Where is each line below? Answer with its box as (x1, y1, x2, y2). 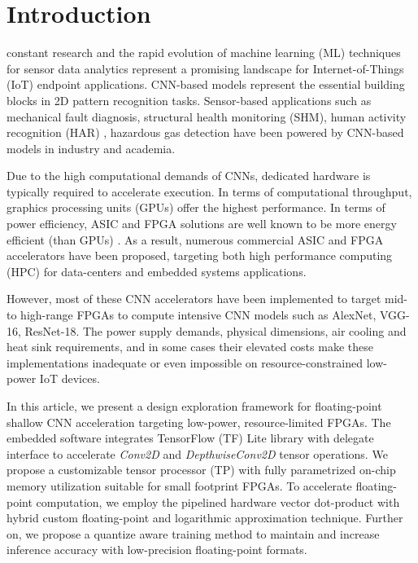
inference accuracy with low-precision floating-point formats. (7, 541, 307, 558)
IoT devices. (39, 370, 100, 387)
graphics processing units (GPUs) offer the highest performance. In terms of (7, 199, 385, 216)
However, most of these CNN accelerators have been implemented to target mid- (7, 290, 408, 307)
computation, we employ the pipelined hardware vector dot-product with (36, 493, 400, 510)
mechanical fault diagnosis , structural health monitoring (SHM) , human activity (7, 108, 407, 125)
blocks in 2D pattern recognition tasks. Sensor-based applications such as (7, 91, 372, 108)
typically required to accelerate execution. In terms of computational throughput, (7, 183, 412, 200)
